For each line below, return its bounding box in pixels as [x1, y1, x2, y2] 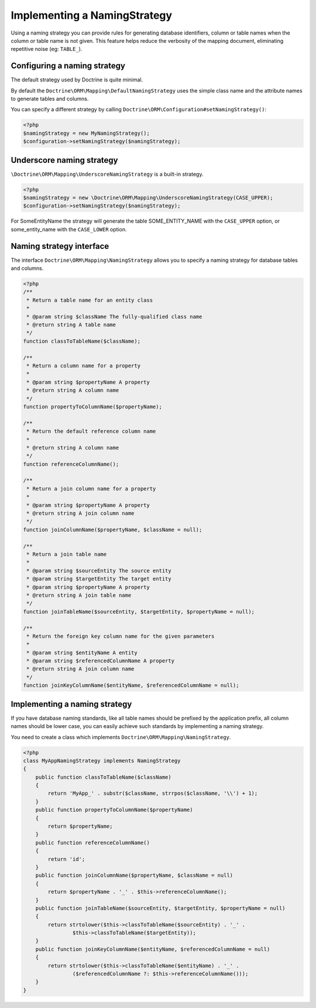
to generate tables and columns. [11, 95, 89, 102]
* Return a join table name [26, 551, 107, 558]
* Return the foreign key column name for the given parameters [26, 633, 215, 640]
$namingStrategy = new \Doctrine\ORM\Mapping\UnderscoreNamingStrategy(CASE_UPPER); [23, 194, 273, 201]
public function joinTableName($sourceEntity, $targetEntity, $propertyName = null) [35, 905, 286, 911]
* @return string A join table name [26, 592, 132, 599]
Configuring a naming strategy [11, 61, 126, 71]
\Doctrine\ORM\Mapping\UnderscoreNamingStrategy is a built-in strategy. [11, 170, 204, 177]
